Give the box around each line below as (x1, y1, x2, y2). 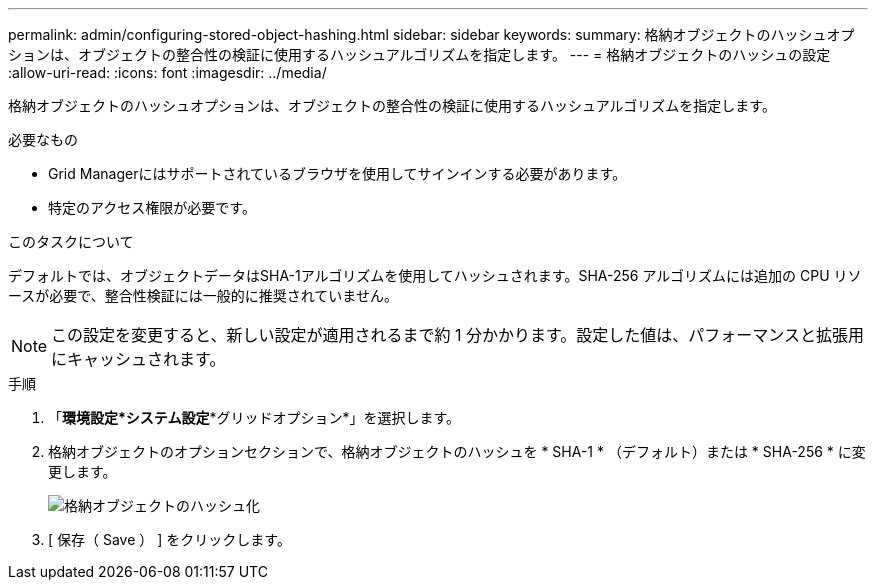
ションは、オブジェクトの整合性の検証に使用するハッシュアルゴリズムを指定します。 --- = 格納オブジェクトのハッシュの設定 (8, 46, 831, 63)
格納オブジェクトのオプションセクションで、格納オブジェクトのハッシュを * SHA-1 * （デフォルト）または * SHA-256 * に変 (48, 443, 866, 460)
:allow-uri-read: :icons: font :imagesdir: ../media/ (8, 64, 327, 81)
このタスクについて (8, 233, 134, 250)
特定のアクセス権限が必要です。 (48, 199, 256, 216)
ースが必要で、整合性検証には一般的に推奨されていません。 (8, 287, 398, 304)
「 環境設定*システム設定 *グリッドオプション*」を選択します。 (48, 409, 461, 426)
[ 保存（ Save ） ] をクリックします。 (48, 531, 291, 548)
